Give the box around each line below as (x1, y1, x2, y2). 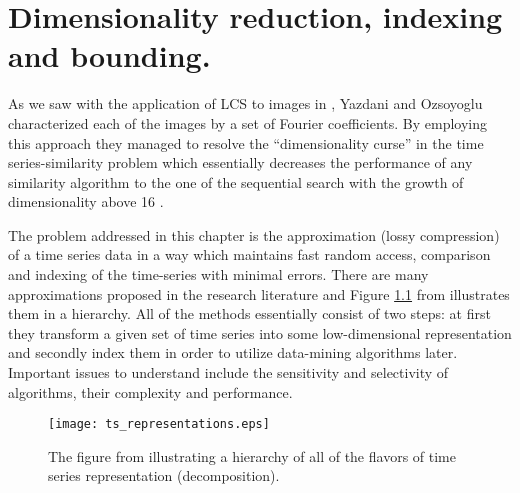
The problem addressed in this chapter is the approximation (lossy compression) (8, 224, 500, 245)
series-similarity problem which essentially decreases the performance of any (8, 152, 473, 173)
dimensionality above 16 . (8, 191, 164, 212)
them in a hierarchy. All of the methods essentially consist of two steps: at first (8, 303, 491, 324)
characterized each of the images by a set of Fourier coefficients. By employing (8, 112, 488, 133)
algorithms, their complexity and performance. (8, 381, 293, 402)
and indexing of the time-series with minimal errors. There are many (8, 264, 429, 285)
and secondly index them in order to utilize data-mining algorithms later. (8, 342, 458, 363)
